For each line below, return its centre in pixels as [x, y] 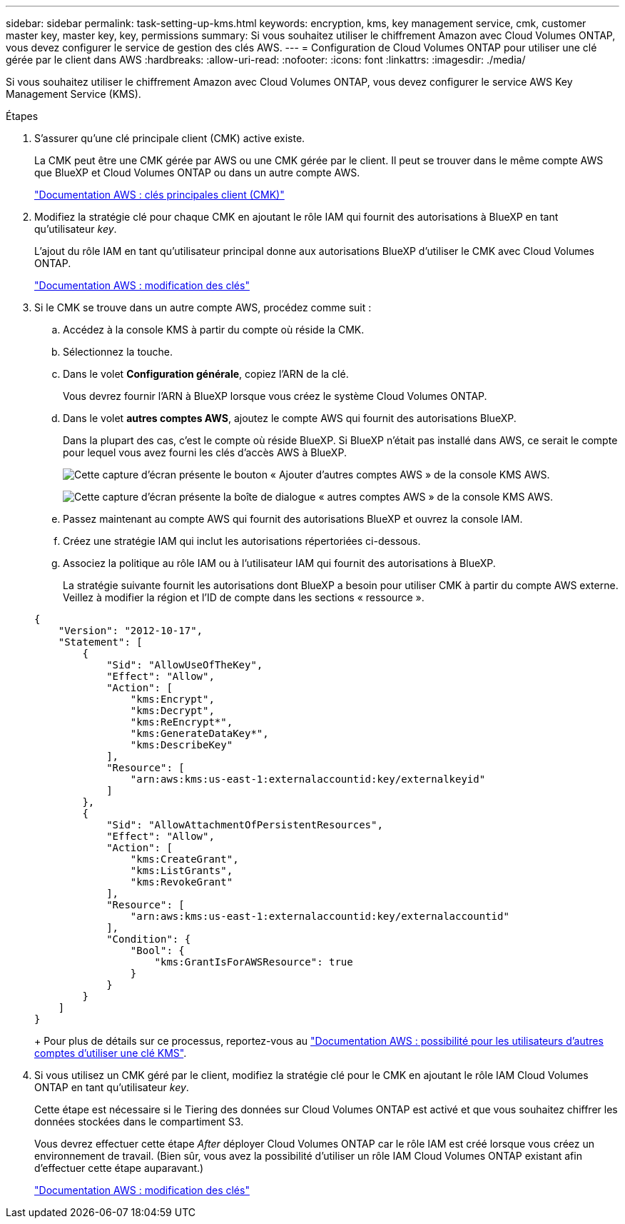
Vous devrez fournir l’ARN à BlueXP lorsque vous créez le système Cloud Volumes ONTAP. [275, 396]
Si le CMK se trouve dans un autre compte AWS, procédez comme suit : [203, 307]
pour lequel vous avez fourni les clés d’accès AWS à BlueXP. [205, 452]
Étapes [22, 116]
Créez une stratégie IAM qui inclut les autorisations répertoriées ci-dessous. [242, 541]
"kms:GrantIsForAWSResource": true [254, 962]
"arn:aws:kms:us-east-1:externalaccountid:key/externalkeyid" [308, 779]
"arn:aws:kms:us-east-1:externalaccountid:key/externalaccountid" [320, 916]
